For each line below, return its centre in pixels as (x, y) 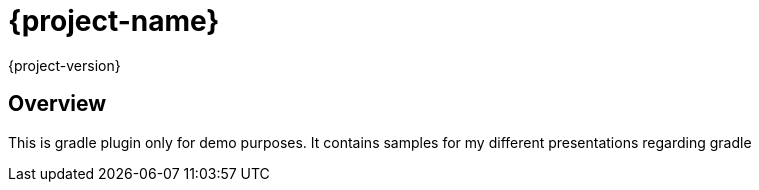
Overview (57, 104)
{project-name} (114, 21)
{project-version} (64, 65)
